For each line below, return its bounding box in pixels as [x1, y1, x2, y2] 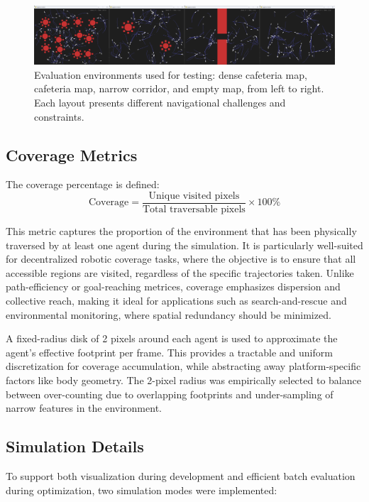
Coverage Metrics [6, 143, 138, 165]
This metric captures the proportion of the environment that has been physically [6, 224, 357, 239]
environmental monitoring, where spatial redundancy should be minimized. [6, 307, 331, 322]
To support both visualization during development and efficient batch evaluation [6, 468, 356, 483]
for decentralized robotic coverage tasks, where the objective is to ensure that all [6, 251, 356, 266]
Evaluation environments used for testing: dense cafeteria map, [34, 67, 307, 82]
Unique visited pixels [148, 190, 240, 201]
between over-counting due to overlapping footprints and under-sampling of [6, 386, 334, 401]
